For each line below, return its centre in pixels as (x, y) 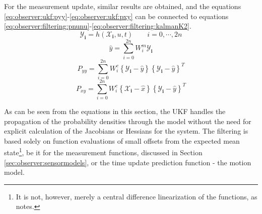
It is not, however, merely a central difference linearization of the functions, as (137, 196)
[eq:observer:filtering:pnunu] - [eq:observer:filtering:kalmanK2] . (98, 26)
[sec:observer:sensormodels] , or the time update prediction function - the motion (128, 162)
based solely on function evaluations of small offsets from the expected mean (122, 140)
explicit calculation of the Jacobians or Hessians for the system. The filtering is (126, 131)
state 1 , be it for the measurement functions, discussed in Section (103, 151)
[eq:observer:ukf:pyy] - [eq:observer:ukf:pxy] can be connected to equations (116, 16)
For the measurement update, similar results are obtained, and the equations (123, 6)
